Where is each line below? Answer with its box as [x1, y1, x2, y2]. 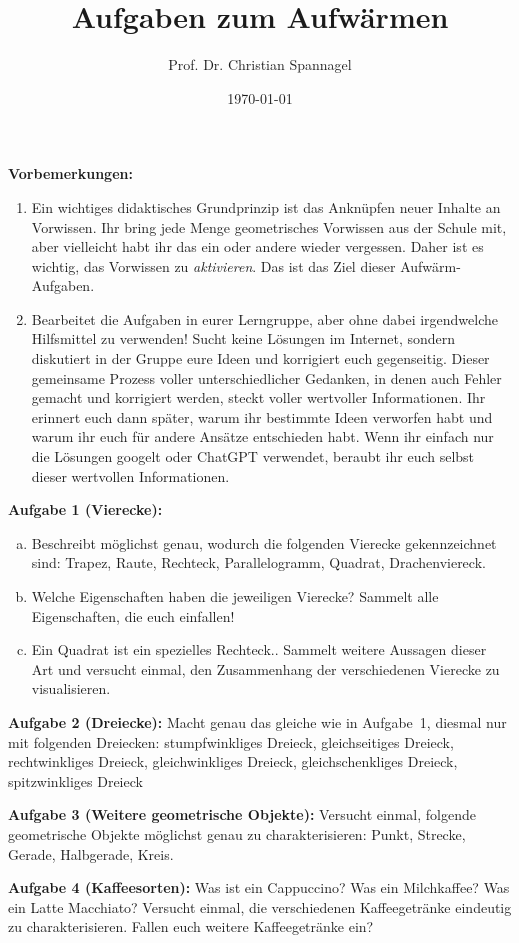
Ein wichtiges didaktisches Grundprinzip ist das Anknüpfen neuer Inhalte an [31, 196, 501, 217]
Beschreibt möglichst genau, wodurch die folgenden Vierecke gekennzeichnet [31, 532, 497, 553]
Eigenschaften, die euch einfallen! [31, 605, 235, 626]
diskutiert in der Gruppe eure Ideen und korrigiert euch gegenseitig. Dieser [31, 348, 490, 369]
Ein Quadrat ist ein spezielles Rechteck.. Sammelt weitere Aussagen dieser [31, 639, 487, 660]
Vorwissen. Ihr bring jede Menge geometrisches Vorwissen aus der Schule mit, [31, 216, 507, 237]
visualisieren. [31, 678, 111, 699]
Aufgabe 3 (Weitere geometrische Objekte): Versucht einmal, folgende [8, 804, 476, 825]
